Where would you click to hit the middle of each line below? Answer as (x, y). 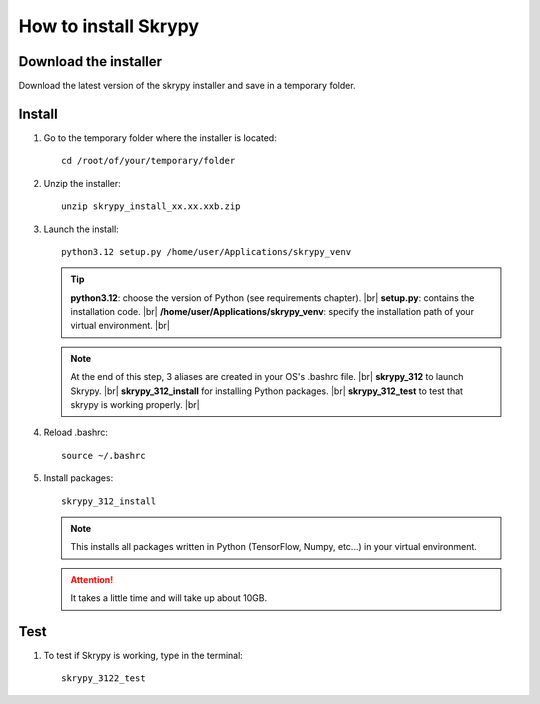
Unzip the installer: (82, 183)
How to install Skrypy (109, 26)
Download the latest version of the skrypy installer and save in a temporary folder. (187, 86)
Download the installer (90, 61)
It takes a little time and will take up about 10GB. (169, 598)
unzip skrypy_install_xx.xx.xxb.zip (151, 206)
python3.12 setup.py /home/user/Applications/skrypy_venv (206, 251)
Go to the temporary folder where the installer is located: (160, 137)
